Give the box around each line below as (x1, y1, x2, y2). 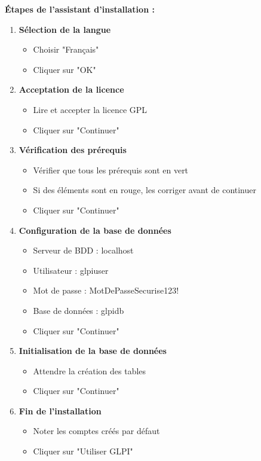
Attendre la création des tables (33, 364, 146, 377)
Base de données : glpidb (33, 304, 124, 316)
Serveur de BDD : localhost (33, 244, 134, 257)
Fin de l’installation (19, 404, 102, 417)
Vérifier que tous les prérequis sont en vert (33, 163, 189, 176)
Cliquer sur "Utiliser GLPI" (33, 445, 133, 457)
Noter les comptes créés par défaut (33, 425, 160, 437)
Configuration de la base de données (19, 224, 171, 236)
